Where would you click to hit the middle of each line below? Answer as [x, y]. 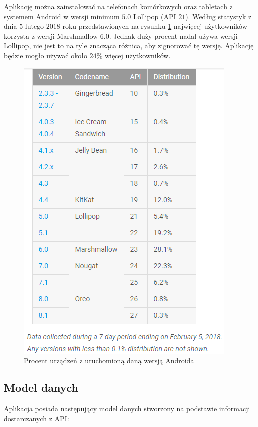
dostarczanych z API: [37, 418]
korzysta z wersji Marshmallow [51, 36]
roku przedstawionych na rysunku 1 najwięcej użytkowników [155, 26]
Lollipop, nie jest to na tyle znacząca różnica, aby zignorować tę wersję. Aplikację [129, 46]
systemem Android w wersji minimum [62, 16]
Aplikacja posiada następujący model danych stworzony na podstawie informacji [127, 408]
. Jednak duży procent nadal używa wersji [173, 36]
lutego [35, 26]
